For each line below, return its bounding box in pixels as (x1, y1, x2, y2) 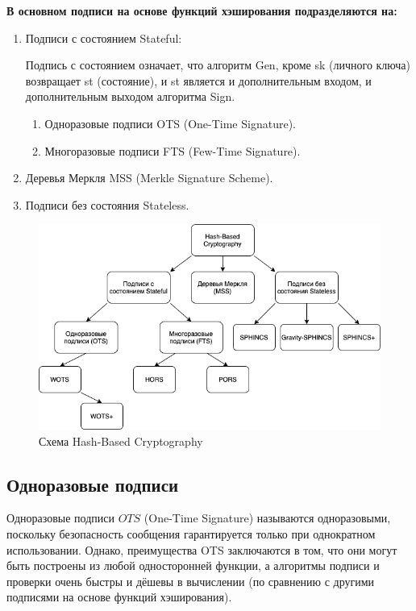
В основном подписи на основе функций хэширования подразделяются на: (6, 2, 397, 19)
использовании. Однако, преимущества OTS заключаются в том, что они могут (6, 541, 397, 558)
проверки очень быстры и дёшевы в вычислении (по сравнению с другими (6, 572, 375, 589)
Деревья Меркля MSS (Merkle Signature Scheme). (25, 169, 273, 186)
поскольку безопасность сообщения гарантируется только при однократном (6, 525, 376, 542)
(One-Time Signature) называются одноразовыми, (144, 509, 391, 526)
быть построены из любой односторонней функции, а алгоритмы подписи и (6, 557, 380, 574)
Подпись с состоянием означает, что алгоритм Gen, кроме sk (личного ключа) (25, 56, 410, 73)
